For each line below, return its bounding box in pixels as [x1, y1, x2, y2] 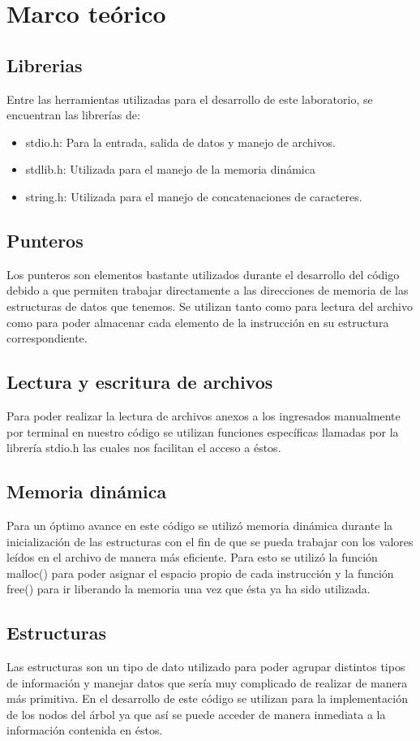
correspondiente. [6, 330, 88, 347]
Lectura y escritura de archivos [6, 369, 273, 394]
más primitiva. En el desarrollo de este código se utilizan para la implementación [6, 690, 408, 707]
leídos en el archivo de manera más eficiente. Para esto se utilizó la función [6, 549, 378, 566]
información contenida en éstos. [6, 722, 163, 739]
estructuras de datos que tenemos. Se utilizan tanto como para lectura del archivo [6, 297, 413, 314]
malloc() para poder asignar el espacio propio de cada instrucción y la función [6, 564, 394, 581]
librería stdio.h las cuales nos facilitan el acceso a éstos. [6, 439, 281, 456]
